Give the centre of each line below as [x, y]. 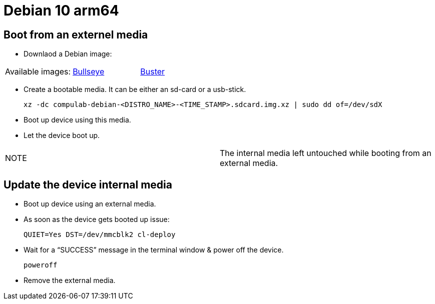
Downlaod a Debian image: [68, 54]
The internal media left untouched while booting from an [326, 153]
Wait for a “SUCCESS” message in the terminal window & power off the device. [154, 250]
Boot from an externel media [76, 34]
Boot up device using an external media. [90, 204]
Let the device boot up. [62, 135]
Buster [153, 72]
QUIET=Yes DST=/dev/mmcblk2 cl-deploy [100, 235]
